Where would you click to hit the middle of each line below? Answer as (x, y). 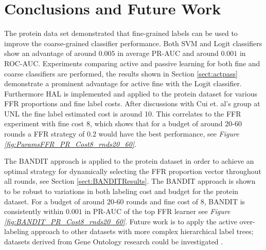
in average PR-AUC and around (168, 53)
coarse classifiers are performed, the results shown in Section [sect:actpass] (121, 73)
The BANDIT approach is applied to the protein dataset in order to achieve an (129, 161)
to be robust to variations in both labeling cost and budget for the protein (121, 191)
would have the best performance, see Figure (169, 134)
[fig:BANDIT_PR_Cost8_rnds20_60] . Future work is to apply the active (121, 221)
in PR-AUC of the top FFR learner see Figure (157, 211)
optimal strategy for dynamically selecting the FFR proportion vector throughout (133, 171)
